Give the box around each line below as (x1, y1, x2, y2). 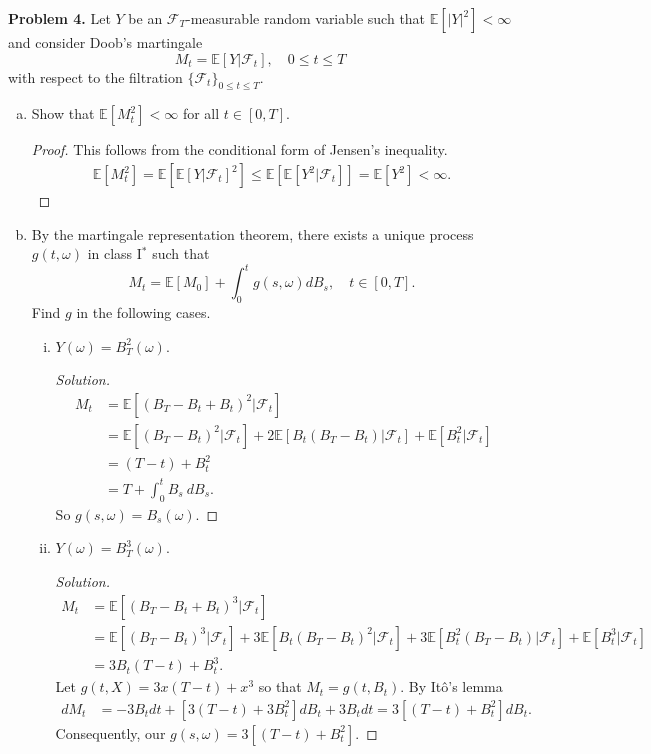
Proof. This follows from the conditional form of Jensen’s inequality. (31, 139, 448, 160)
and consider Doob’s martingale (8, 32, 203, 52)
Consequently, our (55, 722, 166, 743)
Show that (31, 103, 95, 124)
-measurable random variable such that (186, 8, 426, 28)
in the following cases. (76, 302, 211, 323)
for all (182, 103, 220, 124)
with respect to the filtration (8, 66, 183, 87)
